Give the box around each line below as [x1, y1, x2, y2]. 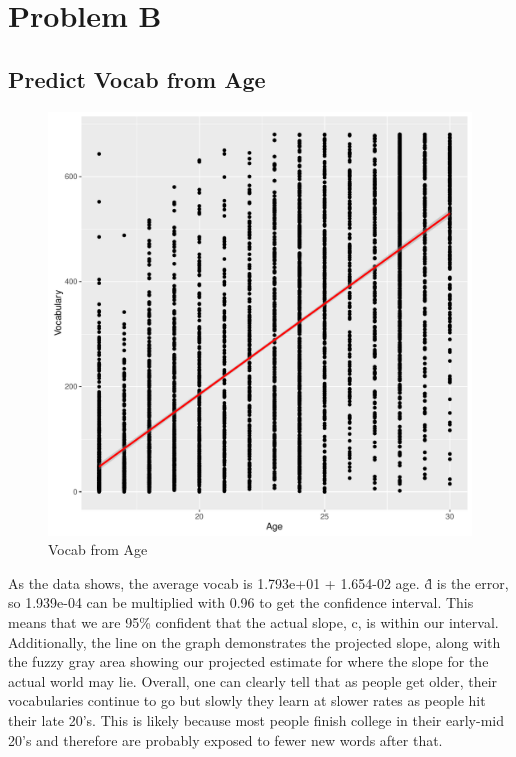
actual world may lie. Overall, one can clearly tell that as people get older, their [8, 670, 498, 691]
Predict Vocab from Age [8, 63, 266, 94]
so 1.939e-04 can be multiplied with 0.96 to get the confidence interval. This [8, 592, 474, 613]
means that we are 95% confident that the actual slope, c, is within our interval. [8, 611, 499, 632]
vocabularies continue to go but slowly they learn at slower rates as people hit [8, 690, 486, 711]
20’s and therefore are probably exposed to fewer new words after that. [8, 729, 443, 750]
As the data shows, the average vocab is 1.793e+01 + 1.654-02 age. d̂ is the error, [8, 572, 509, 593]
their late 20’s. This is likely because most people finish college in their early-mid [8, 709, 504, 730]
